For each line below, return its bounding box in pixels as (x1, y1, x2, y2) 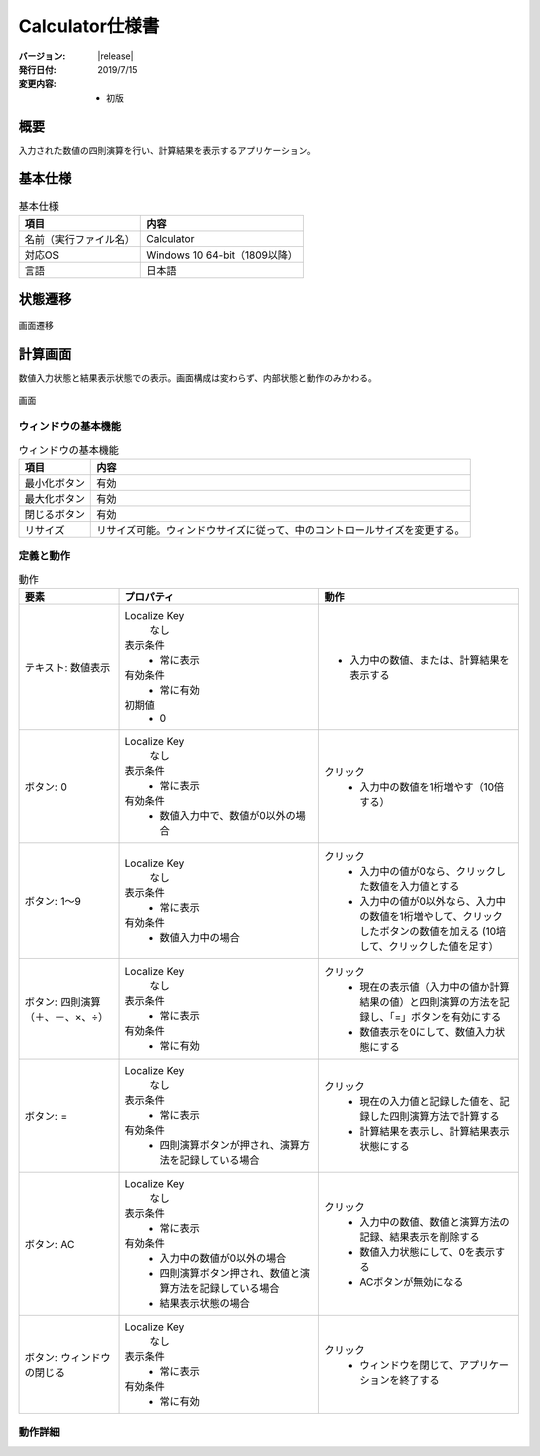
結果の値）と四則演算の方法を (359, 995, 500, 1009)
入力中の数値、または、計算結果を (349, 653, 510, 667)
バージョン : (18, 50, 66, 62)
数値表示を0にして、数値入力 (359, 1025, 495, 1039)
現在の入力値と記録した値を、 (359, 1094, 500, 1108)
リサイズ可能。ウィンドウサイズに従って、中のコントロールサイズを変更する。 (96, 523, 465, 537)
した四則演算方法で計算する (369, 1109, 500, 1123)
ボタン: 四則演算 (24, 995, 101, 1009)
